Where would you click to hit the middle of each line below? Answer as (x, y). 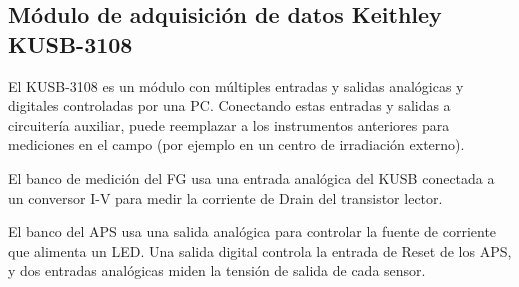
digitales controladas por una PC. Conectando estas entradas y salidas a (229, 105)
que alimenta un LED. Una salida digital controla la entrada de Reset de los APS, (260, 250)
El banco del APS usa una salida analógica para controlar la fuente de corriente (252, 231)
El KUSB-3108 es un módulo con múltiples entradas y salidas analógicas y (236, 85)
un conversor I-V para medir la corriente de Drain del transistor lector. (225, 197)
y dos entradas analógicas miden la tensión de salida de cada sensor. (217, 270)
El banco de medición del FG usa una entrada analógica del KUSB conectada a (251, 177)
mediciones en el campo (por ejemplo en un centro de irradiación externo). (236, 144)
